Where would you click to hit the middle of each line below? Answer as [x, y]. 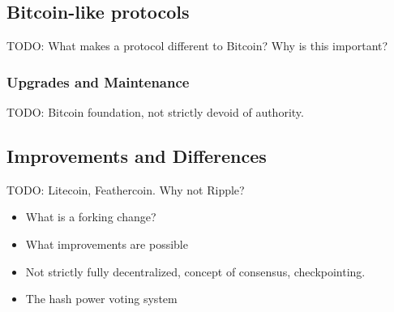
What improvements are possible [107, 244]
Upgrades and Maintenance [98, 81]
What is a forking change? [91, 217]
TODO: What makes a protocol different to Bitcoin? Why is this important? [197, 46]
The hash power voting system [101, 299]
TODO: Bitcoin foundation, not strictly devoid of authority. [155, 112]
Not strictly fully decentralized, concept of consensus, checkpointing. [195, 271]
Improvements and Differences [137, 156]
